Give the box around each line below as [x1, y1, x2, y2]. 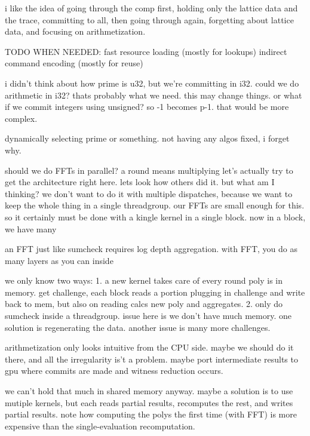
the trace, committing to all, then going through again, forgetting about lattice [5, 13, 294, 26]
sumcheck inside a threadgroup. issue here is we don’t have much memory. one [5, 309, 291, 322]
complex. [5, 112, 38, 124]
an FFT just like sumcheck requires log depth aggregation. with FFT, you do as [5, 242, 298, 255]
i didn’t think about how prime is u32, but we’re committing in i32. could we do [5, 76, 299, 89]
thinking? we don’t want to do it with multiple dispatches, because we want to [5, 187, 293, 199]
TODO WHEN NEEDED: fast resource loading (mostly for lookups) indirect [5, 45, 287, 57]
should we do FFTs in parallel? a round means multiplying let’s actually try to [5, 164, 293, 176]
